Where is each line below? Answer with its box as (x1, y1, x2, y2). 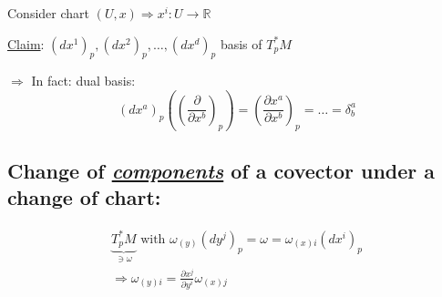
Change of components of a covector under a (7, 157, 436, 185)
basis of (220, 34, 262, 53)
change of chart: (7, 183, 161, 211)
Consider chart (7, 4, 89, 22)
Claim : (7, 34, 45, 53)
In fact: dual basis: (31, 71, 136, 90)
